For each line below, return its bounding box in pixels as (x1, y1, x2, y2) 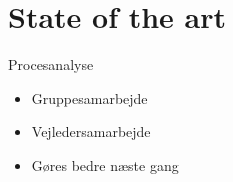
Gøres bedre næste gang (31, 154, 179, 175)
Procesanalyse (8, 54, 94, 75)
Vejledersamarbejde (31, 121, 151, 142)
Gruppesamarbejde (31, 87, 148, 108)
